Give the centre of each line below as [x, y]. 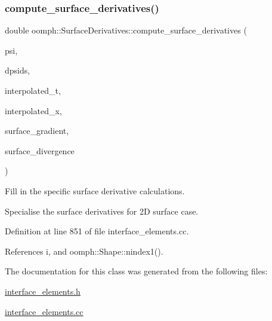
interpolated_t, [33, 90]
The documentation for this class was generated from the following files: [136, 271]
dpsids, [18, 70]
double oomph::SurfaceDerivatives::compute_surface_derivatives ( [126, 30]
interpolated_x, [33, 110]
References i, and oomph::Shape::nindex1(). [84, 251]
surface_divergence [40, 150]
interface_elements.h [43, 291]
